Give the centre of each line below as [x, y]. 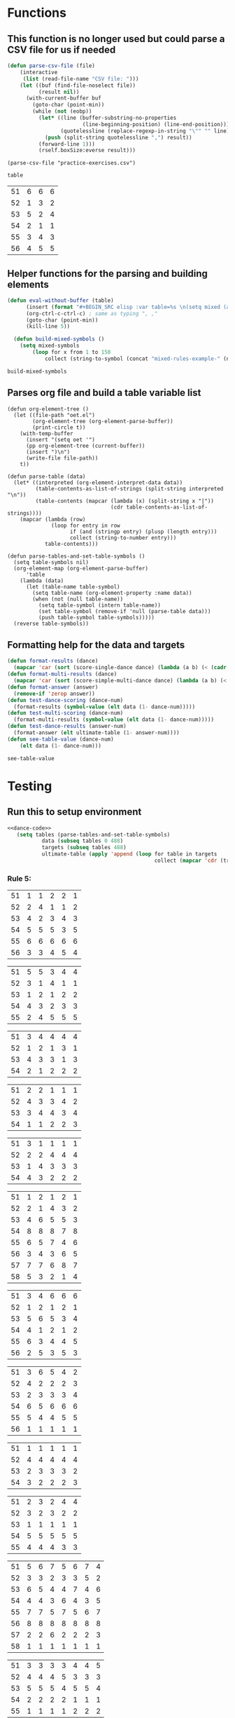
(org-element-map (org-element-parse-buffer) [81, 568]
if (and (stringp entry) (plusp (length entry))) [143, 531]
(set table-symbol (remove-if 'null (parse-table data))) [124, 611]
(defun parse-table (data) [47, 476]
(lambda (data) [42, 580]
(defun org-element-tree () [48, 409]
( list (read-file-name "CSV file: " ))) [81, 78]
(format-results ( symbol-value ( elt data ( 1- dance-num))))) [105, 707]
